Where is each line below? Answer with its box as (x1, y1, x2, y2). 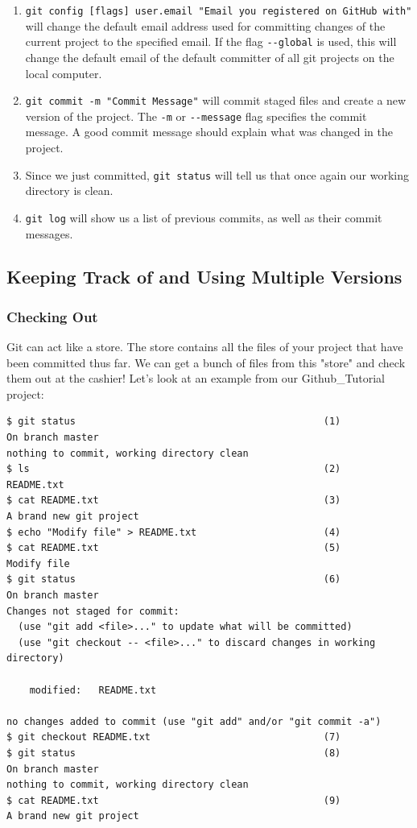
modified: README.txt (29, 684, 157, 696)
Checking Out (6, 306, 98, 326)
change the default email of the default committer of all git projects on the (25, 48, 394, 65)
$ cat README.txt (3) (6, 495, 341, 507)
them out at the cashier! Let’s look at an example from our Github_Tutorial (6, 370, 386, 387)
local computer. (25, 64, 102, 81)
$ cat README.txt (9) (6, 794, 341, 806)
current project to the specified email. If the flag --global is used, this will (25, 33, 397, 50)
